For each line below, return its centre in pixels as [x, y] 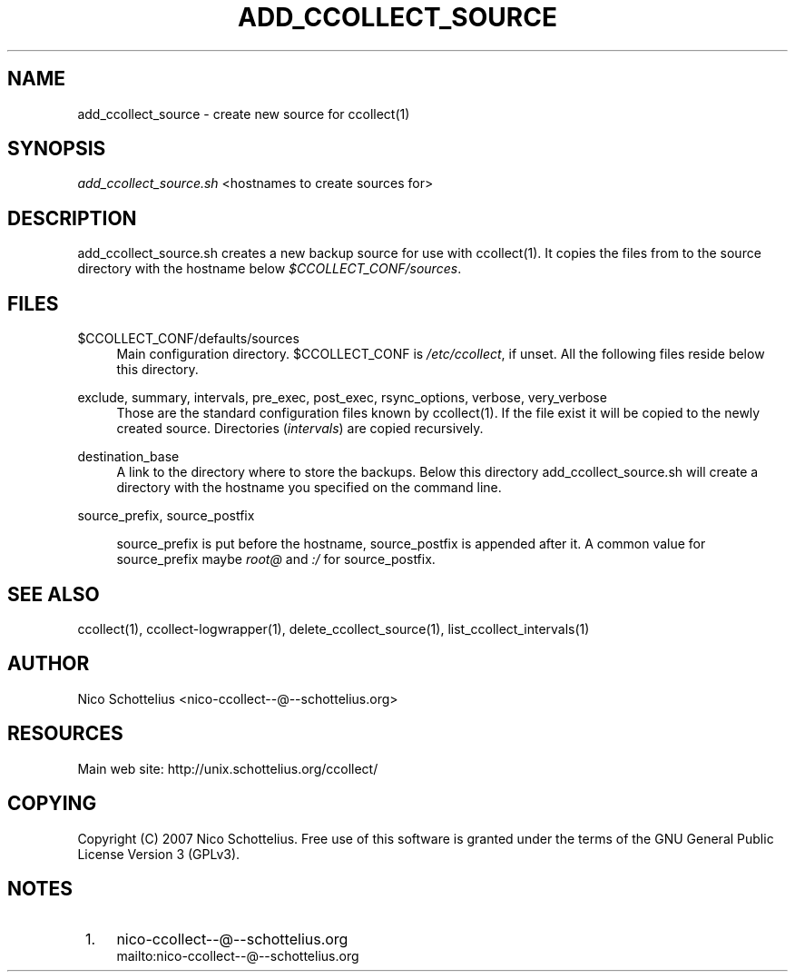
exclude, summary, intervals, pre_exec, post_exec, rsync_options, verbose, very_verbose [342, 398]
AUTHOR [49, 664]
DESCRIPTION [72, 218]
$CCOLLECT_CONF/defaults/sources [188, 339]
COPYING [52, 804]
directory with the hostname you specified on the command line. [309, 488]
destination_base [128, 457]
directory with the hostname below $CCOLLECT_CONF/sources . [270, 269]
